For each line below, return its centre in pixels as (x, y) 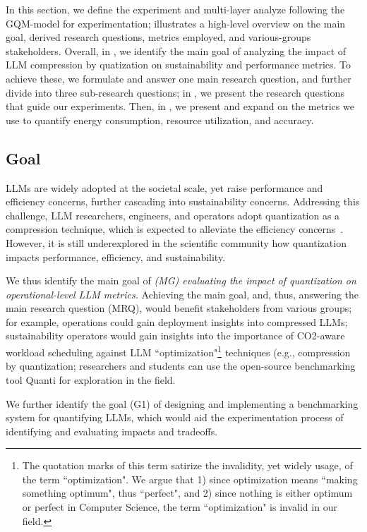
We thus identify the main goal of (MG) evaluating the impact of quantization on (181, 280)
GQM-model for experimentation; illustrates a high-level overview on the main (176, 23)
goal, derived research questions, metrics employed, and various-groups (158, 37)
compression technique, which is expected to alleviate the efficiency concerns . (175, 229)
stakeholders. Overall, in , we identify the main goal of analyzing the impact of (176, 50)
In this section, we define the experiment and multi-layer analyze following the (175, 9)
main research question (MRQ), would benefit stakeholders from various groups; (179, 308)
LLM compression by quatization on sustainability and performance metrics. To (179, 65)
